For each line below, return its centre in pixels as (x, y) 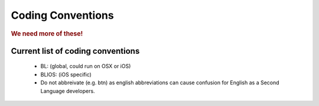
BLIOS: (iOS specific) (66, 74)
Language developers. (68, 91)
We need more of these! (47, 33)
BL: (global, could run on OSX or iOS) (86, 66)
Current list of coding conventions (75, 51)
